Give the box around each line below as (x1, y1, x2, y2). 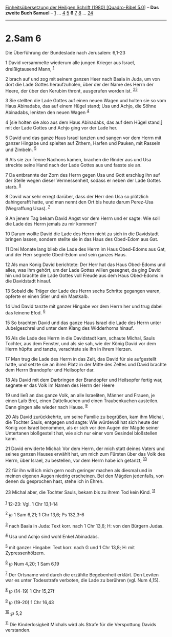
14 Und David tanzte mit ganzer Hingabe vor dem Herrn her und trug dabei (5, 303, 163, 309)
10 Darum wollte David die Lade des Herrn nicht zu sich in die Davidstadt (5, 231, 159, 237)
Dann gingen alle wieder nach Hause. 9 (5, 403, 88, 410)
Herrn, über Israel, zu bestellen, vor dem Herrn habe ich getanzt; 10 (5, 457, 147, 463)
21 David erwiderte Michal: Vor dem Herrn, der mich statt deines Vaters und (5, 445, 165, 452)
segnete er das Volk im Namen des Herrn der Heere (5, 382, 115, 388)
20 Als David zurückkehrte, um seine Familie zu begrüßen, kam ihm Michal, (5, 414, 164, 420)
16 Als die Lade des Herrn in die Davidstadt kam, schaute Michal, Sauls (5, 335, 155, 341)
